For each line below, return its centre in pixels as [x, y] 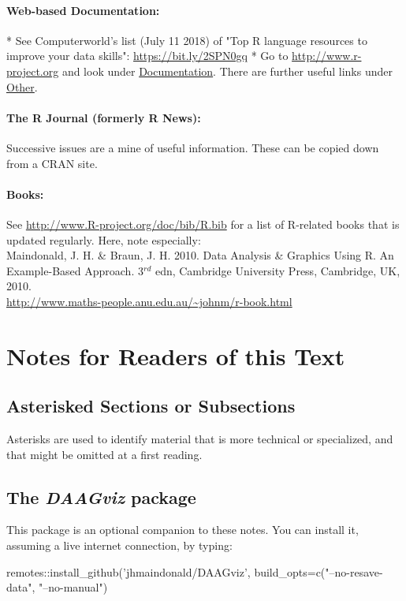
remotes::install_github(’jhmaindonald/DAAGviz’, [129, 571]
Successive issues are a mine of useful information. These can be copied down [193, 147]
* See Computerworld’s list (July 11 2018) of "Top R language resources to [187, 40]
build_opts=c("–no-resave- [318, 571]
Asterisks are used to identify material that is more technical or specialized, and [200, 439]
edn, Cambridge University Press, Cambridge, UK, [277, 270]
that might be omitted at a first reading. [104, 454]
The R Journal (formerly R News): [104, 117]
